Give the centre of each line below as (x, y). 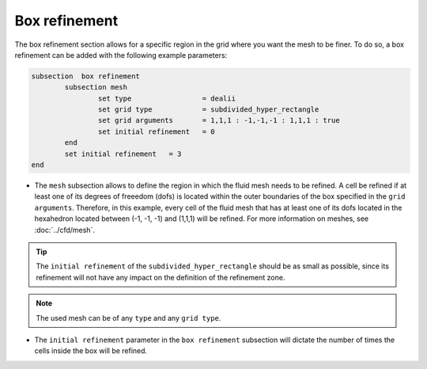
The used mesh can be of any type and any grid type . (128, 318)
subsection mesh (96, 87)
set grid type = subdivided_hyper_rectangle (208, 110)
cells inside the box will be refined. (91, 351)
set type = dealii (167, 98)
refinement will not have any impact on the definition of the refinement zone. (161, 277)
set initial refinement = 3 (123, 154)
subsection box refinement (85, 76)
